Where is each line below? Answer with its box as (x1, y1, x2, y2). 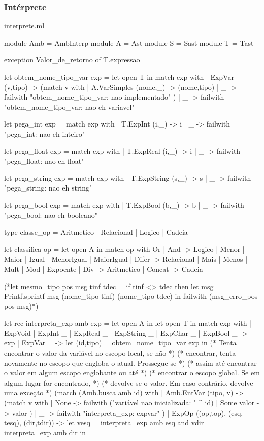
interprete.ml (4, 20, 45, 31)
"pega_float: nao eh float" (4, 155, 84, 166)
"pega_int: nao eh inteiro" (4, 128, 85, 139)
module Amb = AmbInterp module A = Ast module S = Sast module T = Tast (4, 37, 254, 48)
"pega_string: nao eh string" (4, 182, 92, 193)
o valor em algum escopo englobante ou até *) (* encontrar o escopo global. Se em (4, 367, 260, 378)
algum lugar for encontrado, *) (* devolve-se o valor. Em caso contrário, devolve (4, 377, 253, 388)
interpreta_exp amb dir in (4, 427, 86, 437)
